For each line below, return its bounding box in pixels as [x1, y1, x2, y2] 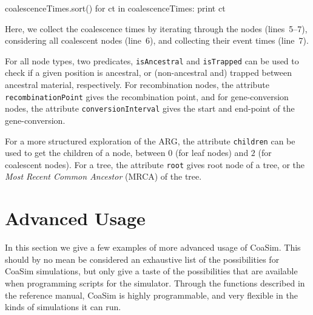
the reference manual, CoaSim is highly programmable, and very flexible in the [5, 288, 298, 301]
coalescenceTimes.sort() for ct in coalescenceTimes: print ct [5, 2, 226, 14]
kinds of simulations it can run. [5, 300, 121, 313]
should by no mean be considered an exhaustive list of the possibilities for [5, 252, 280, 265]
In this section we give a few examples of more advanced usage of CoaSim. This [5, 241, 301, 254]
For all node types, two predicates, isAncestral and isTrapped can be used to [5, 54, 299, 67]
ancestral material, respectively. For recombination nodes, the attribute [5, 78, 269, 91]
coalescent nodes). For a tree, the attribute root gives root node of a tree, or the [5, 158, 305, 171]
